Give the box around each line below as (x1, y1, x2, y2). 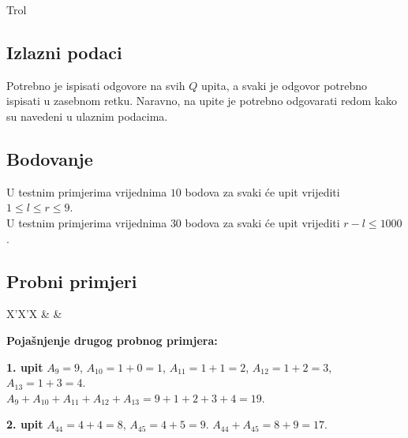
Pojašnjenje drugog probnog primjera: (6, 331, 218, 348)
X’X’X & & (6, 305, 62, 322)
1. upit (6, 358, 43, 375)
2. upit (6, 416, 43, 432)
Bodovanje (6, 146, 93, 170)
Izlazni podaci (6, 39, 122, 64)
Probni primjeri (6, 268, 137, 293)
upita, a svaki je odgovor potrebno (200, 77, 368, 93)
